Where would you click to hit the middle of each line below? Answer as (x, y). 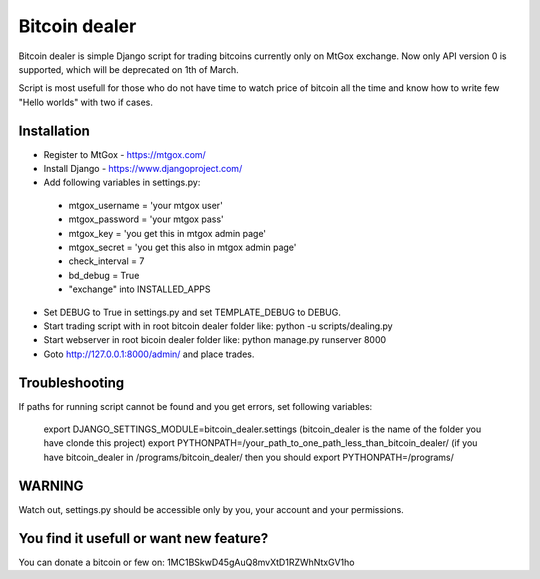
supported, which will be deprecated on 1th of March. (128, 69)
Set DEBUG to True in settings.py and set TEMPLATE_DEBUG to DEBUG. (192, 312)
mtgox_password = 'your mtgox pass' (146, 219)
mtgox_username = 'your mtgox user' (146, 205)
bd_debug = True (104, 275)
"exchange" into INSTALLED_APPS (139, 289)
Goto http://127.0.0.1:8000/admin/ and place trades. (149, 354)
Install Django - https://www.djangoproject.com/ (143, 169)
